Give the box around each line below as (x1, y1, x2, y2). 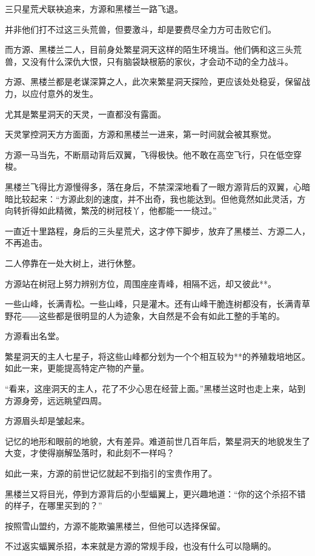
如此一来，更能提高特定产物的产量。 (5, 362, 149, 374)
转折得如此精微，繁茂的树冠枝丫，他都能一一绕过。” (13, 204, 217, 217)
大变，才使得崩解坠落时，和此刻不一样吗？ (5, 446, 174, 459)
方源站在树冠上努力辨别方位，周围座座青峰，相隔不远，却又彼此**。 (5, 277, 276, 290)
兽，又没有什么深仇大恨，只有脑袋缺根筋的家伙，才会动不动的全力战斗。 (5, 55, 293, 67)
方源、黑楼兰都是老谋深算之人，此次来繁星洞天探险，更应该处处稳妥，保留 (5, 75, 302, 88)
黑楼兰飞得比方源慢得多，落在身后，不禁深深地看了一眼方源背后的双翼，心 (5, 180, 302, 193)
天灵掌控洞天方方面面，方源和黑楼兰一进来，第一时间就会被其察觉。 (5, 128, 276, 141)
